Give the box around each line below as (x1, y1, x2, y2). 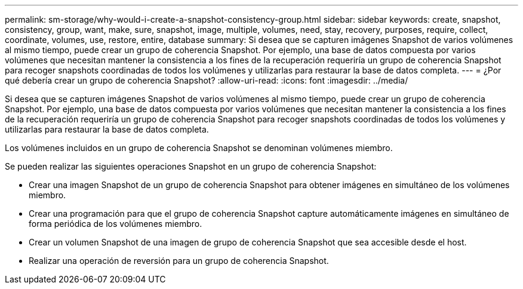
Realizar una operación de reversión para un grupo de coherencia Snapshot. (29, 256, 329, 266)
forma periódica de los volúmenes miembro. (29, 219, 202, 229)
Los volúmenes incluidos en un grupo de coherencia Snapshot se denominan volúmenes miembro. (5, 143, 393, 153)
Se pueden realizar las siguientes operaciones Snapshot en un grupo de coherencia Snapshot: (5, 161, 377, 171)
